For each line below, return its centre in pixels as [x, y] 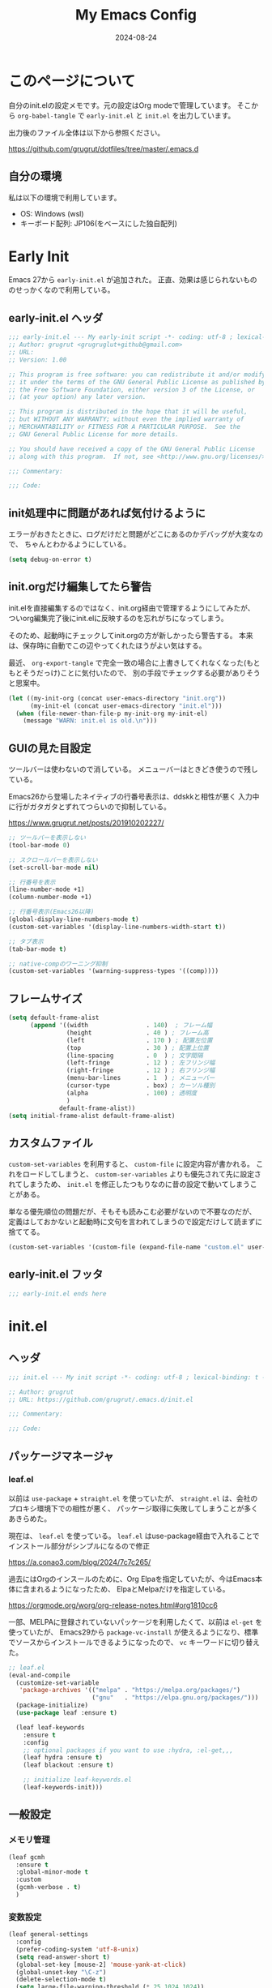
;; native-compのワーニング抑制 [58, 964]
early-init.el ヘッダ [56, 318]
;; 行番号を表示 [32, 882]
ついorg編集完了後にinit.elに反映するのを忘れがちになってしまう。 [118, 618]
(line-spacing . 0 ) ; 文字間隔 [135, 1056]
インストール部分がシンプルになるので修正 [79, 1545]
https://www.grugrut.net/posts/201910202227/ [86, 823]
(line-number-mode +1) [47, 889]
